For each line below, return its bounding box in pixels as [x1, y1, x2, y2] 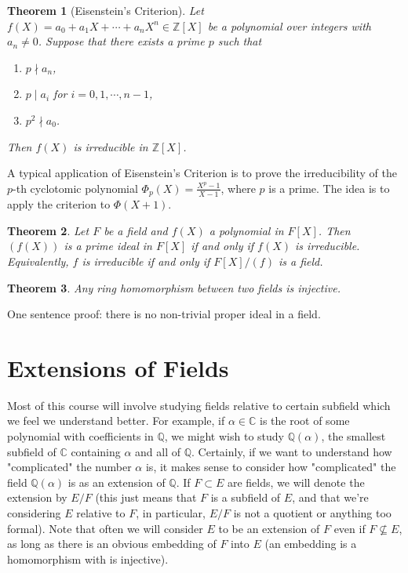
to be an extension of [218, 520, 320, 536]
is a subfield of [210, 489, 281, 506]
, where [220, 180, 256, 196]
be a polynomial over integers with [207, 17, 371, 34]
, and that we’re [292, 489, 369, 506]
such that [217, 33, 262, 49]
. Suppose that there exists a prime [38, 33, 205, 49]
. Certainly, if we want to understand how [191, 443, 392, 459]
